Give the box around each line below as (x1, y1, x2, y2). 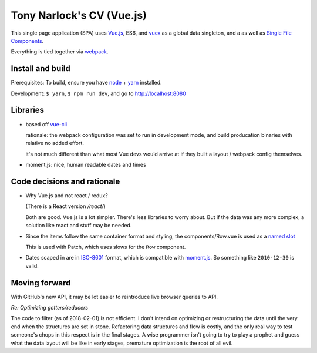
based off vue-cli (25, 120, 68, 127)
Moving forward (11, 278, 71, 288)
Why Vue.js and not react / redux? (25, 192, 108, 199)
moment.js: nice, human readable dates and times (25, 162, 146, 169)
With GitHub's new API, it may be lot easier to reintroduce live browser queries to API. (11, 293, 218, 300)
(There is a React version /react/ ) (25, 203, 106, 210)
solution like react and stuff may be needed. (25, 222, 132, 229)
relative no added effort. (25, 140, 85, 147)
